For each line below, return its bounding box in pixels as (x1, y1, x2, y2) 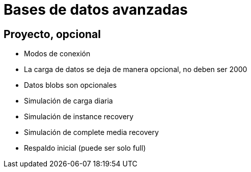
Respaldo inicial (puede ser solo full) (24, 144, 146, 153)
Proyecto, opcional (4, 27, 101, 41)
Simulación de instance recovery (24, 112, 134, 121)
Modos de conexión (24, 49, 91, 58)
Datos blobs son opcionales (24, 81, 117, 90)
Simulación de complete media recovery (24, 128, 159, 137)
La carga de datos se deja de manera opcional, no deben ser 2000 (24, 65, 247, 74)
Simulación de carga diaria (24, 96, 113, 106)
